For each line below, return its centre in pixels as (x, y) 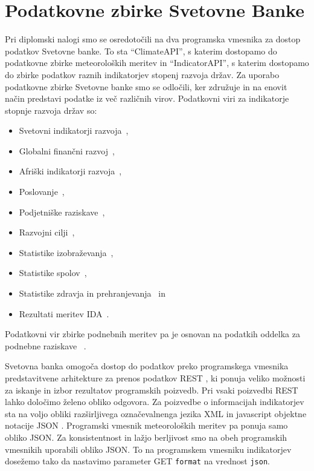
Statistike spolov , (53, 273)
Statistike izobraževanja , (66, 252)
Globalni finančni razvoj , (67, 150)
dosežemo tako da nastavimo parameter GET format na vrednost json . (137, 461)
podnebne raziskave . (46, 345)
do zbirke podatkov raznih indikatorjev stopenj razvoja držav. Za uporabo (142, 74)
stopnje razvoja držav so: (51, 110)
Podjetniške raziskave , (62, 212)
